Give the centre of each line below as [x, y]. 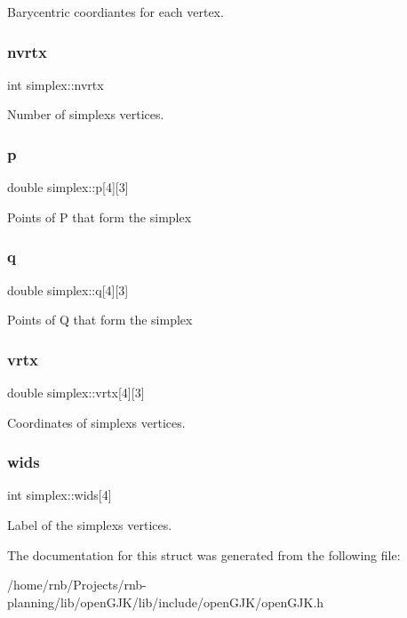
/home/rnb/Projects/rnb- [77, 585]
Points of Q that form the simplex [100, 320]
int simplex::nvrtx [56, 84]
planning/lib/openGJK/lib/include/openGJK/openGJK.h [166, 602]
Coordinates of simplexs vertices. [96, 422]
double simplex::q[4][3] [68, 289]
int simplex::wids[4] [60, 495]
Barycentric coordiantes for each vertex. [116, 12]
